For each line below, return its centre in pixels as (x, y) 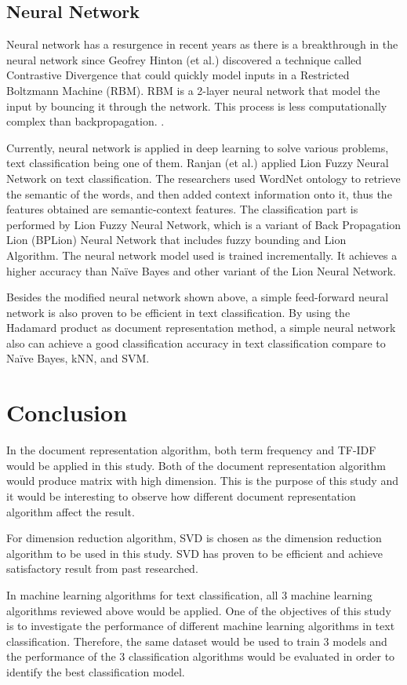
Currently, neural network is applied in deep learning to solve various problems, (198, 147)
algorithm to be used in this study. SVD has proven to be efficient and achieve (195, 553)
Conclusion (67, 412)
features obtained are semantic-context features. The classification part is (182, 209)
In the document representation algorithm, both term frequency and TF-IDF (191, 450)
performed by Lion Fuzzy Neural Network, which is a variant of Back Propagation (204, 224)
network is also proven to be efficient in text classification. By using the (178, 312)
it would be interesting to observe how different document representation (181, 496)
